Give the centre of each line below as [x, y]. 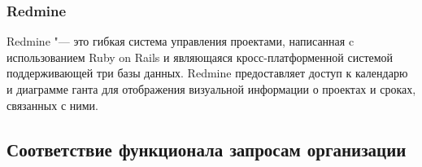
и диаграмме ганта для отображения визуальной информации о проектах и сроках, [211, 89]
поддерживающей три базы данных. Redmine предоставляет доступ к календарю [207, 73]
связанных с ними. [52, 105]
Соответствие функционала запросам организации [207, 149]
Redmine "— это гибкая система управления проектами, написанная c [181, 41]
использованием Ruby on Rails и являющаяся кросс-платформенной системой [200, 57]
